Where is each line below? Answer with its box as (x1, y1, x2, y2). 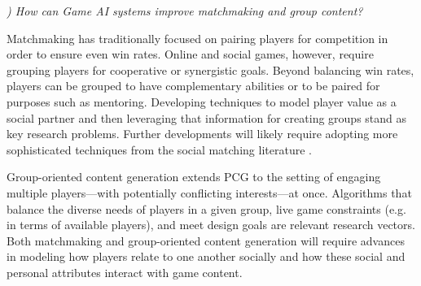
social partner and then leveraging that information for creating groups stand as (7, 109, 407, 126)
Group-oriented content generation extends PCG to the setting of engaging (7, 168, 381, 185)
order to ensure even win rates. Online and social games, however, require (7, 45, 374, 63)
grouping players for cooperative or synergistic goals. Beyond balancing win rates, (7, 61, 414, 78)
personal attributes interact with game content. (7, 263, 243, 280)
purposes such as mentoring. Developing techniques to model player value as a (7, 93, 397, 110)
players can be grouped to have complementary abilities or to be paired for (7, 77, 380, 94)
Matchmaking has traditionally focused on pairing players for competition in (7, 29, 388, 46)
